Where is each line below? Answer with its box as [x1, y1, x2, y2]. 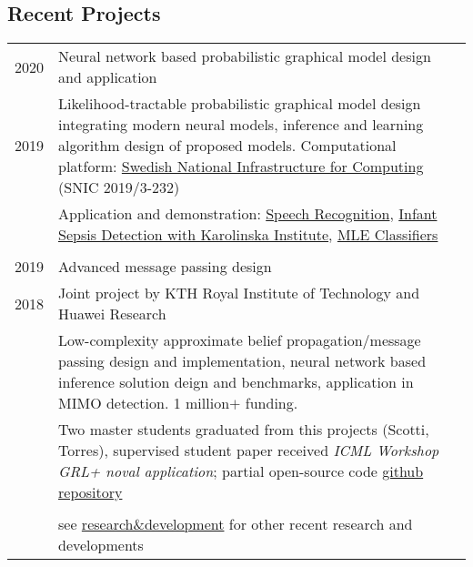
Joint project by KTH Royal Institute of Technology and [58, 282, 420, 304]
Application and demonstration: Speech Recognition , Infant [58, 203, 438, 225]
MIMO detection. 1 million [58, 392, 230, 414]
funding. [245, 392, 298, 414]
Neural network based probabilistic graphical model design [58, 46, 431, 67]
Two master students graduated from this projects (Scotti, [58, 419, 429, 440]
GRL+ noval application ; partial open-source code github [58, 461, 424, 482]
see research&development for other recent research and [58, 513, 413, 535]
